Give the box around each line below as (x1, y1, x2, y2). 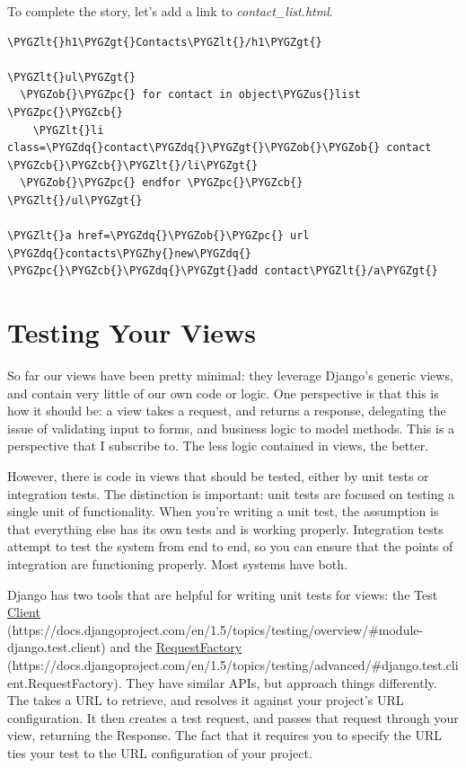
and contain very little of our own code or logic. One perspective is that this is (7, 383, 439, 402)
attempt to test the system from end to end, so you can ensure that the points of (7, 537, 453, 556)
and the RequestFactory (110, 638, 242, 656)
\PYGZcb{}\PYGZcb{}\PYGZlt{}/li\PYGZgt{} (7, 158, 259, 172)
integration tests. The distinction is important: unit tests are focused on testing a (7, 484, 455, 503)
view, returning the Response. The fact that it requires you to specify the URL (7, 726, 443, 745)
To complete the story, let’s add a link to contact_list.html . (7, 2, 333, 20)
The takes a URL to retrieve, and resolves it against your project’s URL (7, 691, 404, 710)
